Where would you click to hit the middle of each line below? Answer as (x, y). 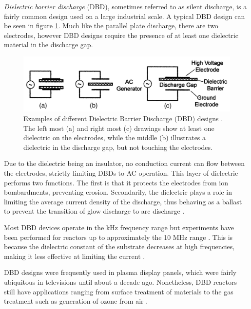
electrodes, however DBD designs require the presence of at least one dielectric (121, 35)
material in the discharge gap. (48, 45)
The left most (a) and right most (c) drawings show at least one (119, 128)
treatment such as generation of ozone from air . (76, 301)
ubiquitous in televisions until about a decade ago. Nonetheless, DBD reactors (120, 282)
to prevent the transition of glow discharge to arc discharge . (94, 211)
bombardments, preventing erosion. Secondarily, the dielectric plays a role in (118, 192)
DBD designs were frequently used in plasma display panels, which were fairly (120, 272)
